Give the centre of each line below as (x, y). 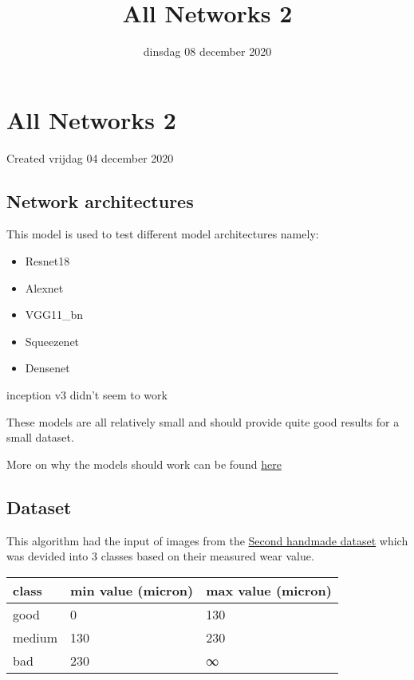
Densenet (47, 368)
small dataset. (40, 437)
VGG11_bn (54, 314)
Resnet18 (47, 261)
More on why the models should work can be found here (144, 464)
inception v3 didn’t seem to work (87, 395)
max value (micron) (269, 590)
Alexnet (44, 287)
